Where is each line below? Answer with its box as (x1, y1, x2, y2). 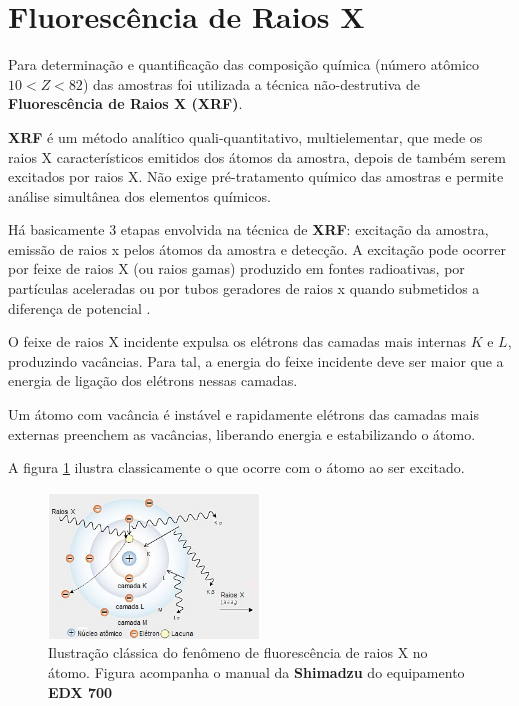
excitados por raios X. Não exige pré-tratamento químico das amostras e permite (8, 166, 504, 187)
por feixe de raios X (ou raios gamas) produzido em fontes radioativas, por (8, 258, 465, 279)
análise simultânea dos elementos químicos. (8, 185, 271, 206)
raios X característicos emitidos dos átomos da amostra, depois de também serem (8, 146, 506, 167)
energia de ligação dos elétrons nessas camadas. (8, 370, 298, 391)
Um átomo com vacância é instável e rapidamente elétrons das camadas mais (8, 404, 479, 425)
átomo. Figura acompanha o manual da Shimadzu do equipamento (48, 662, 465, 683)
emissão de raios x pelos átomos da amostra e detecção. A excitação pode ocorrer (8, 238, 506, 259)
